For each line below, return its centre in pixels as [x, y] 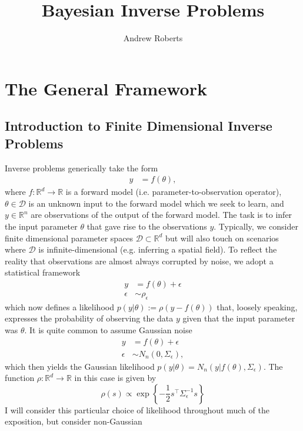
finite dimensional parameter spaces [69, 238]
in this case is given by [115, 378]
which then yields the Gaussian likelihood [80, 366]
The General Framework [106, 88]
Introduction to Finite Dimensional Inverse [139, 126]
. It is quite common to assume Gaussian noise [108, 329]
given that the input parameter [239, 318]
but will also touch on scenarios [222, 238]
